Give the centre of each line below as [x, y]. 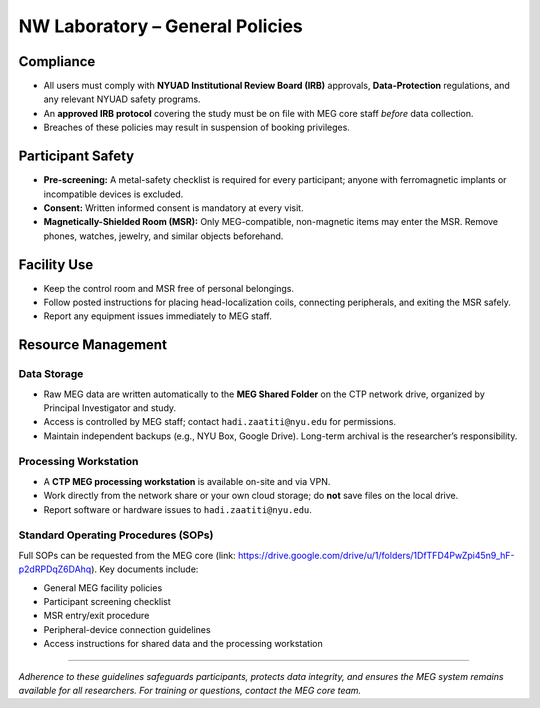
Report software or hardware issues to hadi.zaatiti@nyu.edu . [177, 509]
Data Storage [51, 374]
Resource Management [92, 345]
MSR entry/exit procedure [96, 616]
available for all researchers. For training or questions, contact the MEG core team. [190, 690]
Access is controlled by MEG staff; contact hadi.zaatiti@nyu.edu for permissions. [220, 422]
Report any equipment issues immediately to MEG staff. [157, 316]
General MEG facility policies [103, 587]
